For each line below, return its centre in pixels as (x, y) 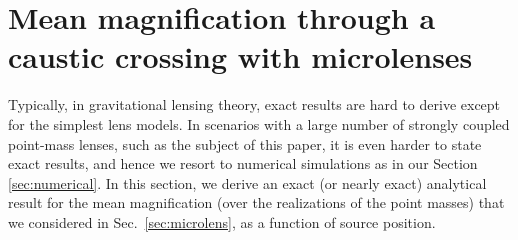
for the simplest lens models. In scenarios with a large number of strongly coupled (259, 123)
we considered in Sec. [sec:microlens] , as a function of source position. (222, 221)
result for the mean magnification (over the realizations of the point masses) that (256, 202)
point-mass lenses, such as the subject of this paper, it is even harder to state (245, 143)
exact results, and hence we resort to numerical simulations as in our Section (243, 163)
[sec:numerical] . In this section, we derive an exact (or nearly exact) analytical (247, 182)
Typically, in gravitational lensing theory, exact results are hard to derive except (254, 104)
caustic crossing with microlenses (240, 56)
